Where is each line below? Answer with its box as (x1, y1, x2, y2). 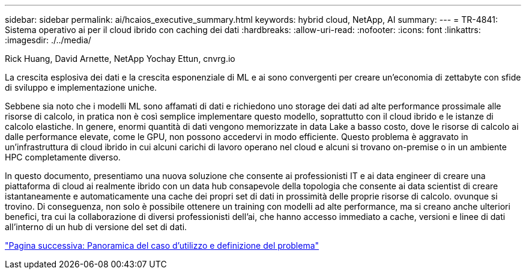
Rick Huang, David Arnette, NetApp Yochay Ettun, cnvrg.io (5, 53, 235, 64)
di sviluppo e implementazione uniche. (5, 82, 157, 93)
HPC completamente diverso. (5, 152, 121, 162)
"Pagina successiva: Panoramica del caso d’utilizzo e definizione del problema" (5, 240, 319, 251)
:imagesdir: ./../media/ (5, 35, 91, 45)
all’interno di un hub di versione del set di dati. (5, 222, 187, 232)
